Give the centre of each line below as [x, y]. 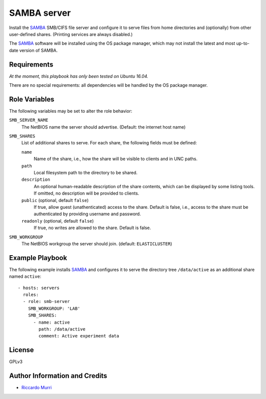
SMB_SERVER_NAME [29, 120]
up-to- [243, 43]
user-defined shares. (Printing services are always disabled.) [71, 34]
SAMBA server [40, 13]
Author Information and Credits [58, 376]
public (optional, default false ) [55, 200]
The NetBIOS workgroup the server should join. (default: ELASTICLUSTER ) [97, 243]
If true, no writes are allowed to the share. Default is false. [92, 228]
